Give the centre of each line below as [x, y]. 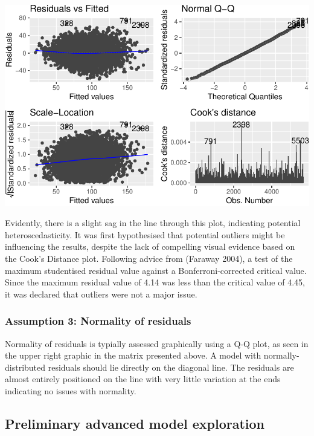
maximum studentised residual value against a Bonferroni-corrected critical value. [156, 270]
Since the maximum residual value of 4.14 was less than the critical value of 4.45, [155, 282]
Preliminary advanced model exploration [135, 423]
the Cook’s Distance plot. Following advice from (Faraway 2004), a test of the [149, 258]
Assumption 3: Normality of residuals [98, 321]
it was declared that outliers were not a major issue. [101, 294]
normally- [281, 355]
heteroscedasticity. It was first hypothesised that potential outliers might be [145, 234]
